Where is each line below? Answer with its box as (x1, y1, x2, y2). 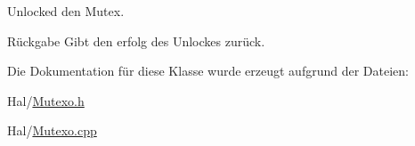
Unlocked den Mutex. (7, 2, 125, 20)
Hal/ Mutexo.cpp (7, 121, 97, 140)
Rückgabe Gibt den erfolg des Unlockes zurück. (7, 31, 265, 50)
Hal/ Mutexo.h (7, 91, 85, 109)
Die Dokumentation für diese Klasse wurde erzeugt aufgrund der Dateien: (7, 61, 409, 80)
